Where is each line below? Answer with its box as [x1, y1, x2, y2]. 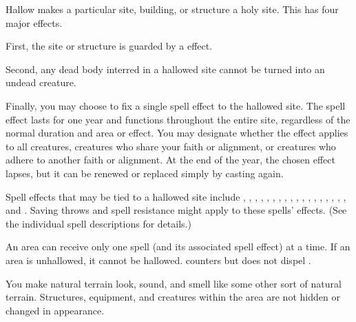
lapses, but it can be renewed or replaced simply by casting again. [6, 165, 284, 180]
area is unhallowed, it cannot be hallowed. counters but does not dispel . [6, 252, 311, 267]
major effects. [6, 15, 63, 30]
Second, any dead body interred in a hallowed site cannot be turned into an [6, 61, 325, 76]
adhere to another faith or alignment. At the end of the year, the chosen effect [6, 152, 335, 167]
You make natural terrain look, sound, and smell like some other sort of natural [6, 276, 342, 290]
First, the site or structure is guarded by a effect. [6, 39, 213, 53]
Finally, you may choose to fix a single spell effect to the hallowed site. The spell [6, 98, 346, 112]
